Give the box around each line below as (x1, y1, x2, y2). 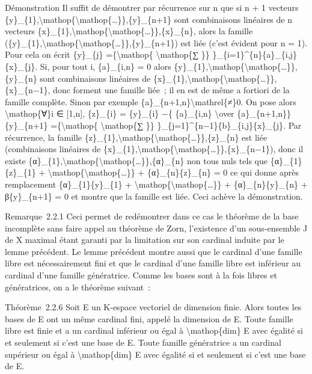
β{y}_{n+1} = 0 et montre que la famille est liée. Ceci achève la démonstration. (5, 189, 303, 202)
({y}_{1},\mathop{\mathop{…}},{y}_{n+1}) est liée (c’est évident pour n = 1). (5, 36, 308, 49)
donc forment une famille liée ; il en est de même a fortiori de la (53, 84, 290, 96)
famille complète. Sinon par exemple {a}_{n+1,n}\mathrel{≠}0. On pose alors (5, 95, 296, 108)
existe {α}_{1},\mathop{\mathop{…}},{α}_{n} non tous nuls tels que (5, 154, 268, 167)
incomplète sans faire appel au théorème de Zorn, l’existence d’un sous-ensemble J (5, 221, 308, 234)
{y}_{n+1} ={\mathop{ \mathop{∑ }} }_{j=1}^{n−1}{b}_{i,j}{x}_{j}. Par (5, 118, 302, 131)
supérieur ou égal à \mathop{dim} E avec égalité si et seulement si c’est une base (5, 348, 306, 360)
